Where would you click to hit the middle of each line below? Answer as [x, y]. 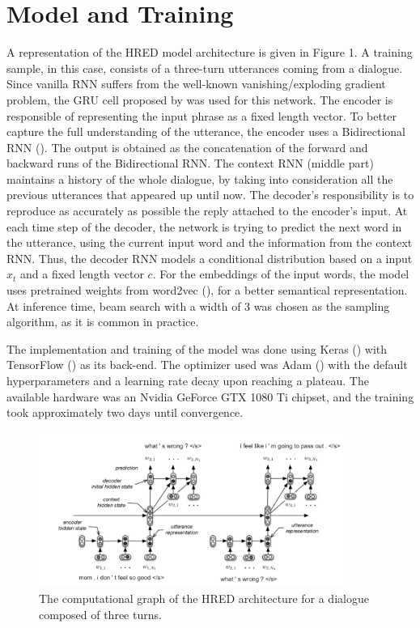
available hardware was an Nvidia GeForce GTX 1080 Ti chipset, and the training [210, 396]
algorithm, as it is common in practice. [103, 322]
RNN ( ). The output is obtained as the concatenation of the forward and [187, 147]
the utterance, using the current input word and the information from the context [210, 242]
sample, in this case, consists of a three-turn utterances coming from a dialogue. [205, 68]
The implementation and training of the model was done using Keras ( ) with [197, 348]
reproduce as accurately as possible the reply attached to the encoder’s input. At [207, 211]
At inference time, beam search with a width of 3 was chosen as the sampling [198, 306]
